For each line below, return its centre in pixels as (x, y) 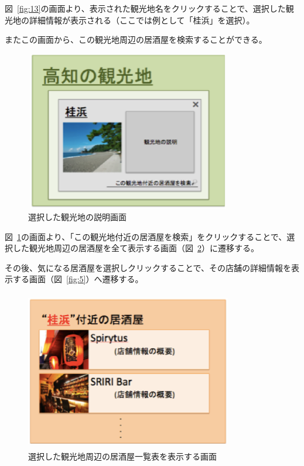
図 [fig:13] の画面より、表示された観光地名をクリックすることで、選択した (145, 8)
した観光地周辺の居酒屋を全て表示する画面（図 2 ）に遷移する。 (136, 248)
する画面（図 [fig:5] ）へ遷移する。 (78, 279)
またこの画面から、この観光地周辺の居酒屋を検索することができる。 (136, 40)
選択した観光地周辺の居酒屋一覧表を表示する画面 (122, 456)
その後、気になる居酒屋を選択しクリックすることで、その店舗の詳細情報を (148, 267)
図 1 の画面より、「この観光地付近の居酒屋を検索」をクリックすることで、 (146, 236)
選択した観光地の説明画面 (77, 216)
